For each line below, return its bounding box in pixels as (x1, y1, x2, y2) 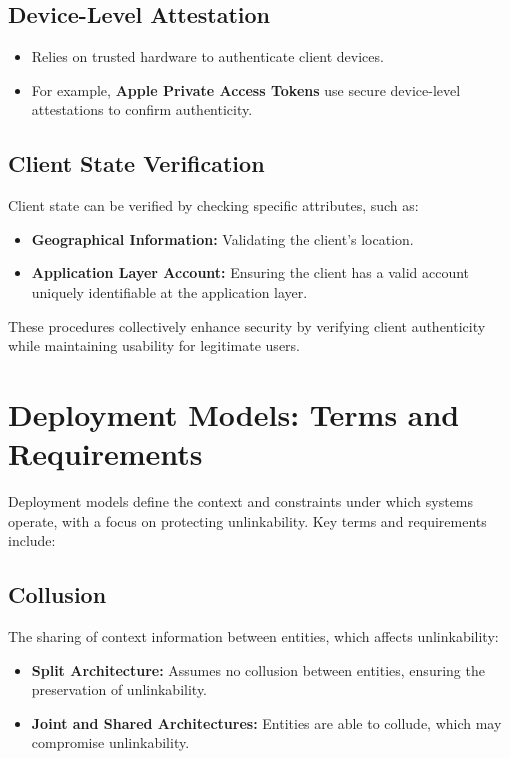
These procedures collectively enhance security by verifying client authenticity (8, 315, 486, 336)
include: (8, 530, 56, 551)
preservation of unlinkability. (31, 679, 208, 700)
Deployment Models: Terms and (8, 393, 460, 434)
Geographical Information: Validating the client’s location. (31, 228, 414, 249)
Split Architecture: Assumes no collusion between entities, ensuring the (31, 659, 485, 680)
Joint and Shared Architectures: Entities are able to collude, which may (31, 712, 502, 733)
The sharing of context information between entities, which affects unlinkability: (8, 626, 499, 647)
